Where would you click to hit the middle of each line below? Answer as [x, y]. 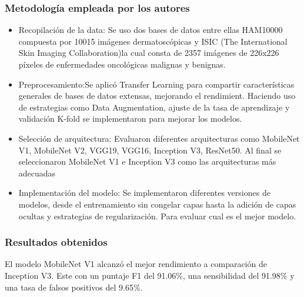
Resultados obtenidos [56, 242]
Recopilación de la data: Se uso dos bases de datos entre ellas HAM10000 [151, 30]
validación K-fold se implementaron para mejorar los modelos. [130, 119]
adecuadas [37, 173]
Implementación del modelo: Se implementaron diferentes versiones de [144, 193]
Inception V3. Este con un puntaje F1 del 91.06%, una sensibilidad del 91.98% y [150, 275]
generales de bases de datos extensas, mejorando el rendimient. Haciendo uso [157, 96]
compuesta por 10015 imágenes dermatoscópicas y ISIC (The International [153, 41]
